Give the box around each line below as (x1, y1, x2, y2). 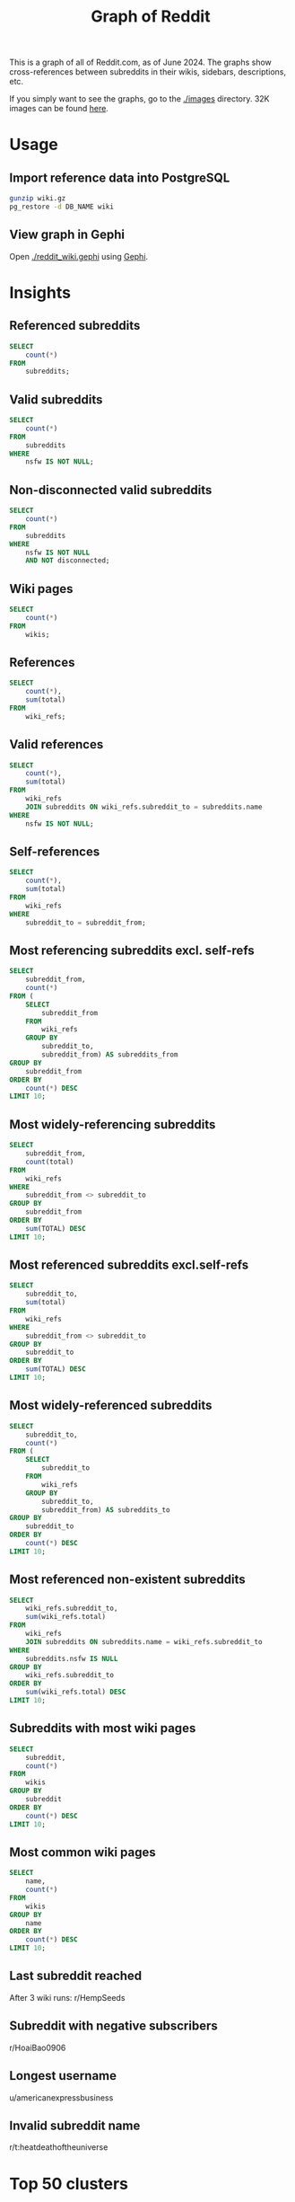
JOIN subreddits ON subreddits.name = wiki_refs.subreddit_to (25, 1637, 263, 1646)
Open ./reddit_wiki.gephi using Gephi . (9, 251, 149, 261)
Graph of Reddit (91, 6, 211, 27)
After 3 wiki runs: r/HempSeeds (9, 1992, 126, 2003)
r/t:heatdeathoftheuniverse (9, 2142, 108, 2153)
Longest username (9, 2068, 117, 2083)
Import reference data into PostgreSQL (9, 170, 230, 185)
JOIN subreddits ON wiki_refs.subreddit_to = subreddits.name (25, 802, 263, 811)
